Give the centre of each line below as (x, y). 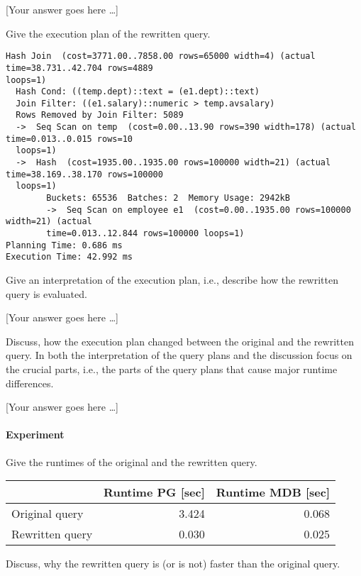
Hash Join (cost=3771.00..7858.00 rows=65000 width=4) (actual (161, 56)
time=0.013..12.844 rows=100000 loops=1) (145, 234)
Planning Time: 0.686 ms (64, 245)
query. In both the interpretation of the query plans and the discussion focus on (179, 355)
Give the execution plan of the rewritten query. (108, 33)
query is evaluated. (46, 293)
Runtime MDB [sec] (273, 492)
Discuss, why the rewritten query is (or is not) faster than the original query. (173, 564)
